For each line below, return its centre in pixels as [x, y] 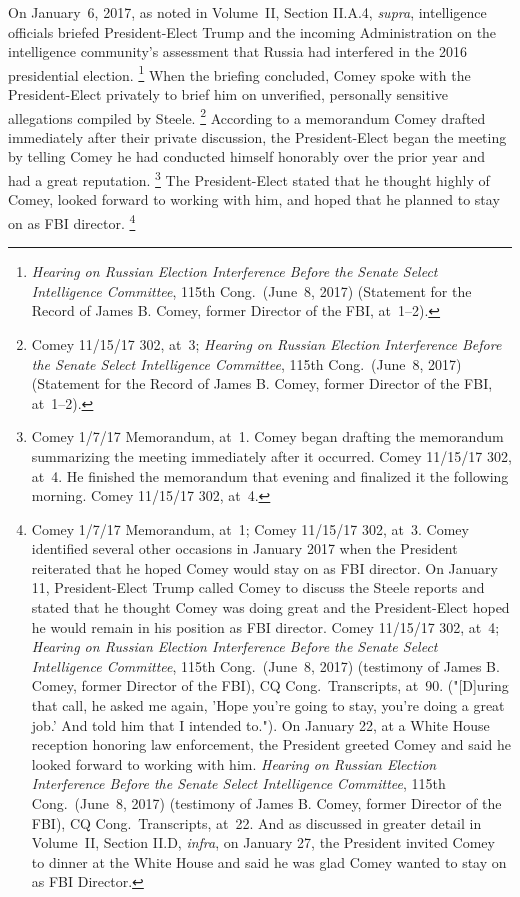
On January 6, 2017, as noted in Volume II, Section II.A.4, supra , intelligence [247, 12]
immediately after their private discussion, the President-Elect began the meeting [257, 136]
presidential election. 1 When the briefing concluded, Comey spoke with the [239, 73]
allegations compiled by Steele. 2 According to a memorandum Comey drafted [247, 116]
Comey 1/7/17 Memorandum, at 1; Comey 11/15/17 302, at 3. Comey [250, 528]
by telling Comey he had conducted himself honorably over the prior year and [247, 156]
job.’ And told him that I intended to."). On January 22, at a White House [260, 724]
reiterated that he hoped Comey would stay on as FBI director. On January [264, 567]
